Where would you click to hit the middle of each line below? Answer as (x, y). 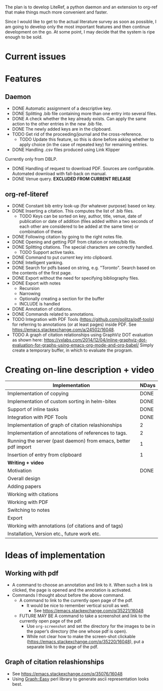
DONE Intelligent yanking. (38, 262)
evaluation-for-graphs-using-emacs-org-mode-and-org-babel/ (75, 345)
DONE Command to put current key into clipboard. (62, 257)
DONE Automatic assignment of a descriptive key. (62, 108)
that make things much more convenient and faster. (57, 12)
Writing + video (26, 462)
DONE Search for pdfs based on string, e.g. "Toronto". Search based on (84, 268)
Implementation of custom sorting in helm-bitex (62, 401)
